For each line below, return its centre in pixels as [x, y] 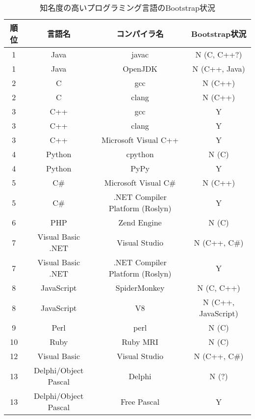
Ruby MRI [140, 342]
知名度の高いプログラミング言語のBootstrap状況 [127, 8]
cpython [140, 154]
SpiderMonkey [140, 288]
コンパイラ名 [140, 34]
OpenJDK [140, 69]
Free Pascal [140, 401]
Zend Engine [140, 222]
